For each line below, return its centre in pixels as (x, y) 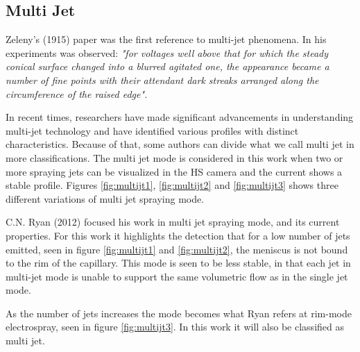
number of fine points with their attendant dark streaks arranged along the (162, 79)
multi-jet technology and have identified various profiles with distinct (152, 130)
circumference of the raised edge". (77, 93)
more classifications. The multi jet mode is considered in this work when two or (174, 157)
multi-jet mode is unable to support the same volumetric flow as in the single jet (177, 276)
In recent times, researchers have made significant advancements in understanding (180, 117)
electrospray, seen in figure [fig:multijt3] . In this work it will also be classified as (175, 327)
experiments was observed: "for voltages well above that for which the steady (167, 52)
